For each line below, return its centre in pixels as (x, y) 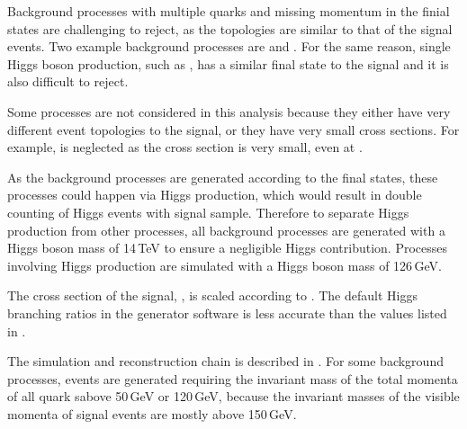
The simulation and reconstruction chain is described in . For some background (225, 361)
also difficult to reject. (68, 81)
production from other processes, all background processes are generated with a (226, 230)
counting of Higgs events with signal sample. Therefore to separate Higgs (208, 212)
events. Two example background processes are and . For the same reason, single (229, 46)
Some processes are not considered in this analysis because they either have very (229, 111)
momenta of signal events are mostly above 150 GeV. (152, 413)
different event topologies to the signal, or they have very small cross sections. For (233, 129)
